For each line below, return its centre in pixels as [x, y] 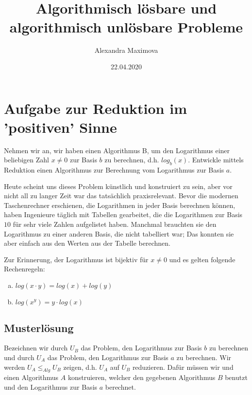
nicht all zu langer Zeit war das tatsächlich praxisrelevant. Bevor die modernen [121, 196]
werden [15, 367]
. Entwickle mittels [216, 160]
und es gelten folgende [202, 259]
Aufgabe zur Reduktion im [95, 108]
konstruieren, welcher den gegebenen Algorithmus [142, 377]
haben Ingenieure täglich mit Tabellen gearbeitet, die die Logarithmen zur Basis [123, 214]
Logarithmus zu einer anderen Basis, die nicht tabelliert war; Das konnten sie [119, 233]
